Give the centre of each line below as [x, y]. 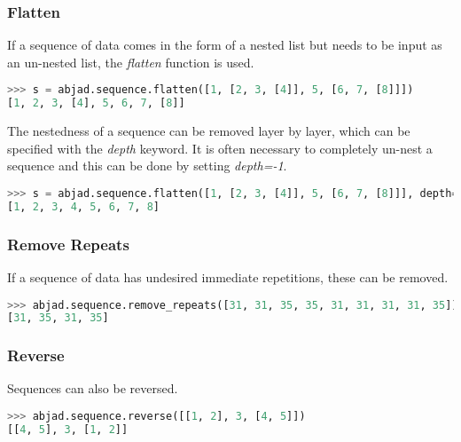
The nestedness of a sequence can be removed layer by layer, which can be [209, 131]
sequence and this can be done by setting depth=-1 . [147, 166]
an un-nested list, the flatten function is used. [131, 62]
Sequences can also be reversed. [93, 388]
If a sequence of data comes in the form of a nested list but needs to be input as [225, 45]
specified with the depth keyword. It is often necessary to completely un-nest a [220, 148]
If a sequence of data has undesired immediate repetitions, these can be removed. [228, 276]
